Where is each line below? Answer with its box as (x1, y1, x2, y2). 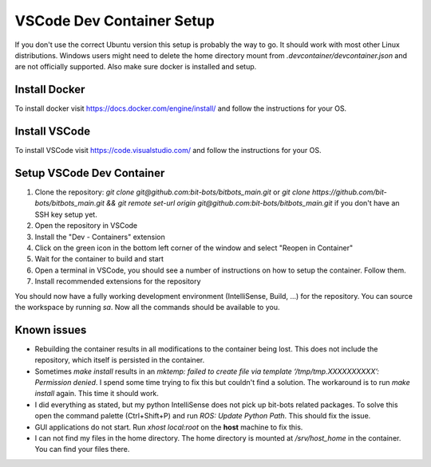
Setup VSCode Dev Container (14, 166, 165, 179)
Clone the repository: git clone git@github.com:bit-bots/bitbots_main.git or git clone (34, 187, 310, 197)
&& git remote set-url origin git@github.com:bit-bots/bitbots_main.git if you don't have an (106, 198, 400, 208)
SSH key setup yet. (34, 210, 97, 219)
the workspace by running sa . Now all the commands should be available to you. (14, 302, 280, 312)
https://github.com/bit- (311, 187, 387, 197)
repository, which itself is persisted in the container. (34, 355, 205, 365)
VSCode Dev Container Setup (14, 12, 215, 29)
